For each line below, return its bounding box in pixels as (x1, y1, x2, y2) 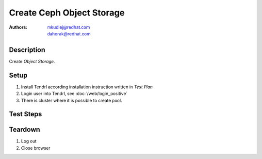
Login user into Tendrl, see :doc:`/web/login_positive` (21, 91, 128, 96)
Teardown (9, 126, 41, 134)
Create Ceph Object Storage (9, 7, 125, 18)
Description (9, 46, 46, 54)
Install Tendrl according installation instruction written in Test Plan (21, 84, 153, 90)
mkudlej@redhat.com (47, 24, 90, 30)
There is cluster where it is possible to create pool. (21, 97, 122, 103)
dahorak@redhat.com (47, 31, 91, 36)
